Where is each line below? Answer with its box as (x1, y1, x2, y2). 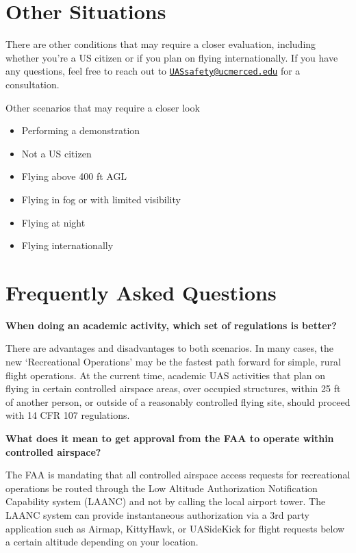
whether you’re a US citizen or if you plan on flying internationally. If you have (5, 50, 338, 64)
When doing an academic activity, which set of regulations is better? (5, 318, 337, 332)
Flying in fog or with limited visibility (21, 192, 181, 206)
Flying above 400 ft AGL (21, 169, 127, 183)
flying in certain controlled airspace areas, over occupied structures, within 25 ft (5, 381, 341, 396)
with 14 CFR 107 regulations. (5, 408, 130, 422)
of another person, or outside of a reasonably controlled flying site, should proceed (5, 394, 351, 409)
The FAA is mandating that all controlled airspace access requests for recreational (5, 467, 351, 482)
